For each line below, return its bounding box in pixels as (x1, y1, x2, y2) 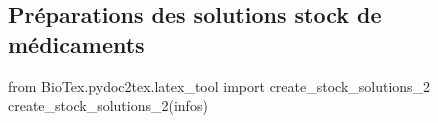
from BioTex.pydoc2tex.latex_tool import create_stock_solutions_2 (8, 75, 431, 96)
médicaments (8, 28, 145, 59)
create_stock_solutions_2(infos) (8, 95, 208, 116)
